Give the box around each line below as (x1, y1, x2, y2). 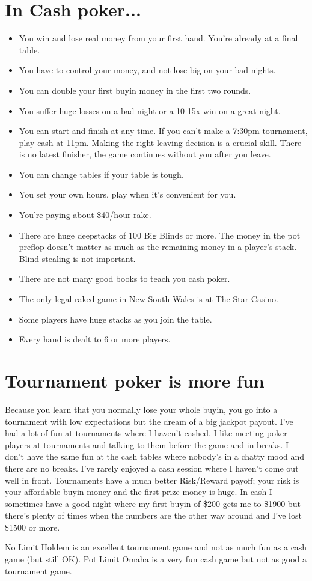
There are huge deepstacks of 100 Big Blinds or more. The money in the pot (19, 228, 301, 241)
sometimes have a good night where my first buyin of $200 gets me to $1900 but (5, 497, 301, 510)
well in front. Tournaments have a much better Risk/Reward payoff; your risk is (5, 473, 299, 486)
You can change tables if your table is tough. (19, 168, 184, 180)
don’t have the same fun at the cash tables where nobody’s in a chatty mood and (5, 450, 305, 463)
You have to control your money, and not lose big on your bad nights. (19, 64, 276, 76)
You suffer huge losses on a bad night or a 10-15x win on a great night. (19, 104, 281, 117)
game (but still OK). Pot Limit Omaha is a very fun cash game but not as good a (5, 553, 307, 565)
